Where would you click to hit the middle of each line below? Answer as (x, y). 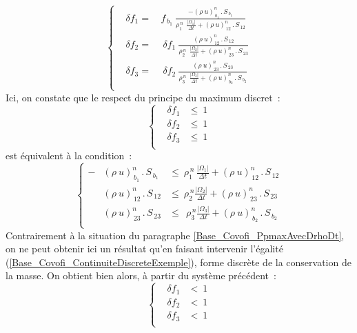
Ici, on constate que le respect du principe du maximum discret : (143, 97)
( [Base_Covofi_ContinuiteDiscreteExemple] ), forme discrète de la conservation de (178, 262)
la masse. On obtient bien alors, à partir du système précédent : (141, 275)
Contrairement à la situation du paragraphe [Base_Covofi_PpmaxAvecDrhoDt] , (175, 235)
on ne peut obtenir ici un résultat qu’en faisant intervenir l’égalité (144, 249)
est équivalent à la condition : (69, 155)
